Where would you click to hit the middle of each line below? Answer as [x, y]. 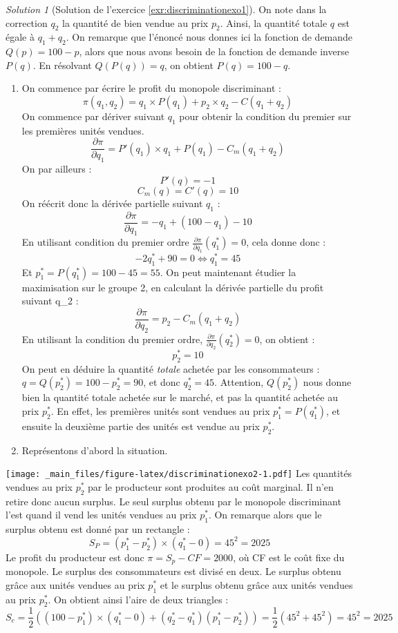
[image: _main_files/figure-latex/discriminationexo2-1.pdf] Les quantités [179, 473]
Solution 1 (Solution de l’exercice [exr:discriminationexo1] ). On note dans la [166, 9]
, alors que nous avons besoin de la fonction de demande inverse [214, 51]
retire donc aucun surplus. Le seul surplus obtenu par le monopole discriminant [173, 501]
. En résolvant [62, 65]
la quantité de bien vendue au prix [135, 22]
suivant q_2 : [50, 301]
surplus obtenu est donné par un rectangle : [98, 529]
